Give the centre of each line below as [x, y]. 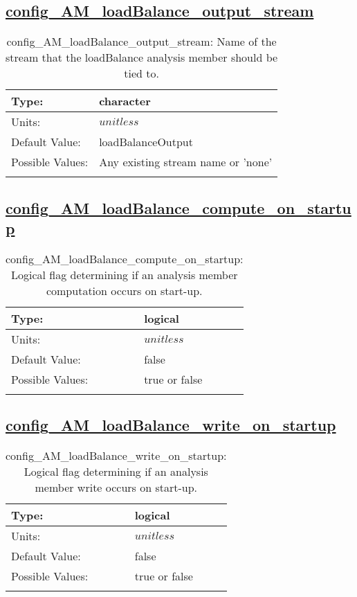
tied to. [141, 73]
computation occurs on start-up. [124, 290]
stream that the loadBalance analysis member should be [142, 57]
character [125, 101]
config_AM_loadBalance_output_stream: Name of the [141, 42]
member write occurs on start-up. [116, 487]
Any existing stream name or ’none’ [186, 162]
